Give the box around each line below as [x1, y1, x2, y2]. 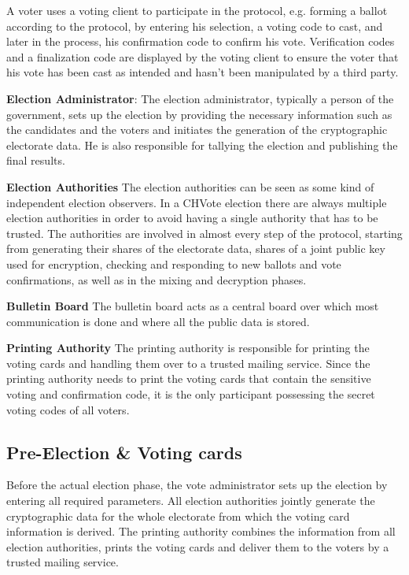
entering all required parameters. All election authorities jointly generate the [6, 492, 375, 509]
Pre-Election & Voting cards [6, 440, 242, 464]
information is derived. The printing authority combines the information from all [6, 523, 396, 540]
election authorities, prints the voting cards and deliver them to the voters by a [6, 538, 389, 555]
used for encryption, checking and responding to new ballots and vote [6, 255, 341, 272]
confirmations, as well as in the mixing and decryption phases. [6, 271, 307, 287]
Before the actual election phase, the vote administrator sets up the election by [6, 477, 388, 493]
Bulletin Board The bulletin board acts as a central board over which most [6, 298, 379, 314]
